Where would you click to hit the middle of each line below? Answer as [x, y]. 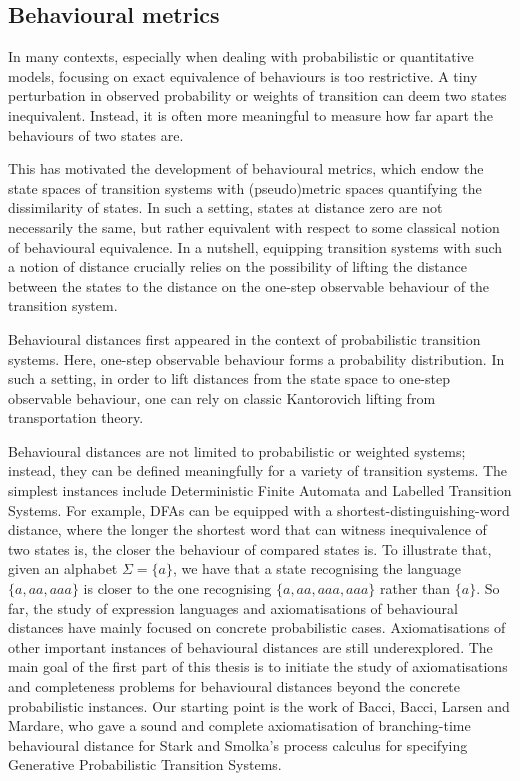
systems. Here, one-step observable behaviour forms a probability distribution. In [256, 358]
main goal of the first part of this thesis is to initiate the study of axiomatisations [258, 666]
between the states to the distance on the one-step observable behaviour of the [249, 285]
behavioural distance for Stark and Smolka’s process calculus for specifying [238, 744]
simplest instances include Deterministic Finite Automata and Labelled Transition [260, 490]
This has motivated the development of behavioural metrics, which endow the [246, 168]
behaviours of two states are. [96, 134]
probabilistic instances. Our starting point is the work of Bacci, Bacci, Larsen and [259, 705]
